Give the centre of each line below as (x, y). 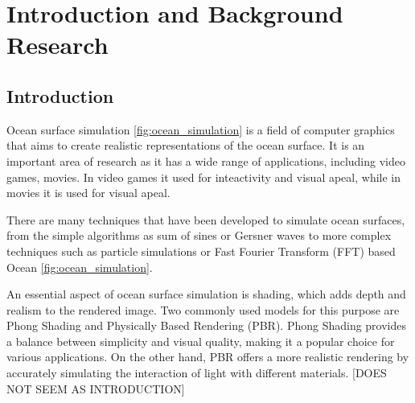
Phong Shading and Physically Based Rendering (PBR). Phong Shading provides (207, 325)
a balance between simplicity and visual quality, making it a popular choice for (201, 341)
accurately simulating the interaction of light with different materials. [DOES (197, 373)
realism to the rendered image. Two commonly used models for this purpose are (203, 309)
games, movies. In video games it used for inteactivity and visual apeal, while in (204, 177)
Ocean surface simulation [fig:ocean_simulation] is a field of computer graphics (201, 129)
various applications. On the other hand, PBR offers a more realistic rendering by (208, 357)
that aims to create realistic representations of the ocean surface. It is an (186, 145)
